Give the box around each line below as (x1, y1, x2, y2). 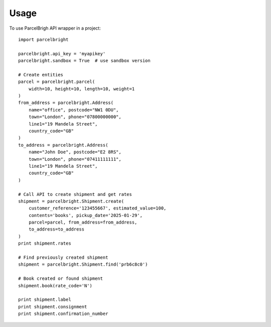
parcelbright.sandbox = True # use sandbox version (18, 58, 151, 64)
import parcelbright (18, 37, 69, 42)
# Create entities (18, 72, 64, 77)
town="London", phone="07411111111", (28, 156, 121, 162)
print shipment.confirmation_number (18, 311, 108, 316)
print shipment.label (18, 297, 71, 302)
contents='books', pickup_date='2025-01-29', (28, 212, 143, 218)
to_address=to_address (28, 227, 85, 232)
